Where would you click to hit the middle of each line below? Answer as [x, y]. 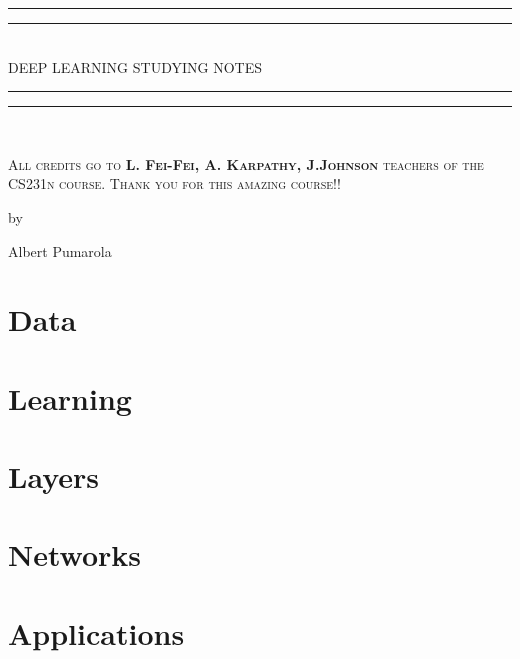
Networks [75, 554]
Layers [53, 476]
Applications [96, 632]
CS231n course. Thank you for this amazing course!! [174, 183]
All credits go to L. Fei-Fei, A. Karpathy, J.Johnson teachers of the [246, 163]
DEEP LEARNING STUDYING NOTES [135, 66]
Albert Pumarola [60, 250]
